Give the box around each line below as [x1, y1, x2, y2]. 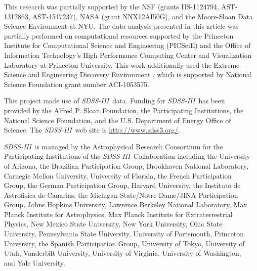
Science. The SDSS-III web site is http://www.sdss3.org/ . [4, 125, 180, 135]
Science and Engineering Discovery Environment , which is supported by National [4, 69, 252, 80]
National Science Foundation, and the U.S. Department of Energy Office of [4, 115, 231, 125]
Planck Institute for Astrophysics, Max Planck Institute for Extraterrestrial [4, 209, 233, 219]
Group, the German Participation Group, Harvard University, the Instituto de [4, 180, 241, 190]
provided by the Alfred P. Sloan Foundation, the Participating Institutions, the [4, 105, 244, 115]
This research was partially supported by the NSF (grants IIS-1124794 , [4, 1, 219, 11]
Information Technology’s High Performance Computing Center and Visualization [4, 49, 252, 60]
